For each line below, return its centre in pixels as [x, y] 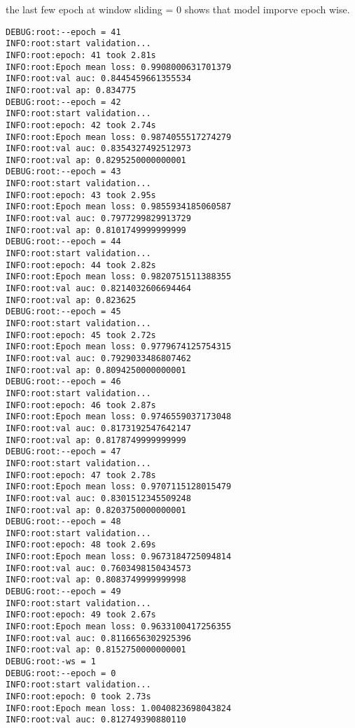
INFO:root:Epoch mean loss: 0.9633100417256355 [119, 627]
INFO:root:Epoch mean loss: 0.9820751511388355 [119, 277]
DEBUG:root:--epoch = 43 [63, 172]
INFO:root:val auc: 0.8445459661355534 [98, 79]
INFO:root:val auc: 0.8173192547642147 [98, 428]
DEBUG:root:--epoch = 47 [63, 452]
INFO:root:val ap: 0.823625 [71, 300]
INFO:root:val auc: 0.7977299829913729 [98, 219]
